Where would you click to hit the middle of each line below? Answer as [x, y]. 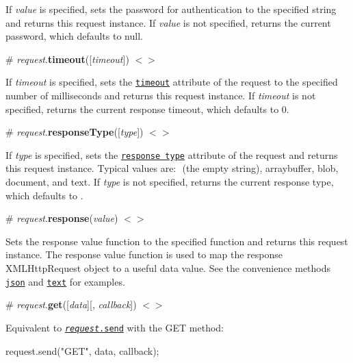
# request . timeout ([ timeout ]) [67, 59]
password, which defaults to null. [74, 36]
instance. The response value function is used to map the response [144, 254]
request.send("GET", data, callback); [82, 350]
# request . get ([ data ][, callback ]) [71, 304]
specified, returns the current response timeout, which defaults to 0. [147, 109]
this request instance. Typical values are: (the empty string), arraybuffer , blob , [172, 168]
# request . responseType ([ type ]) [75, 132]
